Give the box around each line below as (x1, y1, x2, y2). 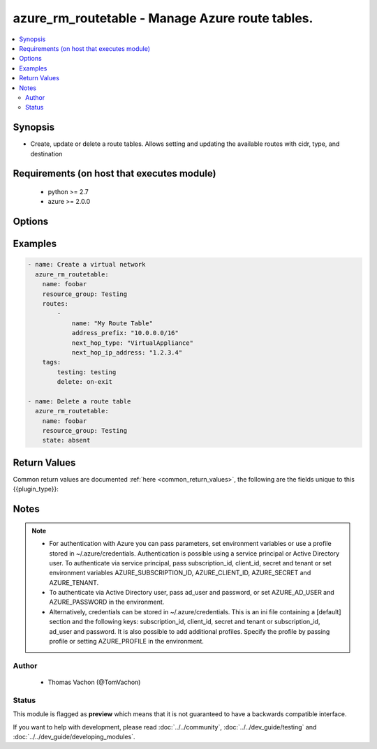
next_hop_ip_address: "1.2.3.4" (71, 348, 183, 356)
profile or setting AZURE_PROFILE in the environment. (49, 637, 204, 646)
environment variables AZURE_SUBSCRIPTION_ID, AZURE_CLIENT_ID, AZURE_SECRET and (49, 569, 311, 577)
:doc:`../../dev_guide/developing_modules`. (13, 732, 135, 741)
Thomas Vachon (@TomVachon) (47, 678, 141, 686)
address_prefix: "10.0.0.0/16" (71, 329, 179, 337)
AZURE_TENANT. (49, 578, 99, 586)
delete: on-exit (57, 378, 113, 386)
